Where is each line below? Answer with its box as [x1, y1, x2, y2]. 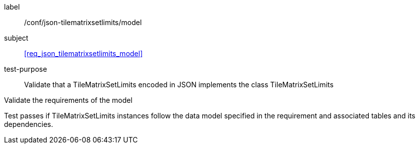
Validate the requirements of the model [4, 96, 132, 104]
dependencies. [4, 120, 53, 128]
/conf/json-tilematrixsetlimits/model [24, 18, 142, 27]
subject [4, 34, 29, 42]
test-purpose [4, 65, 47, 73]
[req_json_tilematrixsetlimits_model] [24, 49, 143, 58]
